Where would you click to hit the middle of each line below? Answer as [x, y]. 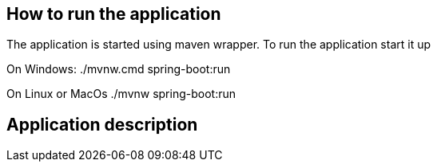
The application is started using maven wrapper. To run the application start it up [219, 45]
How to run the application [114, 14]
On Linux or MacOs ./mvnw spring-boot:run [121, 94]
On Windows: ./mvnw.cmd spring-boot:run [119, 69]
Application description [102, 124]
